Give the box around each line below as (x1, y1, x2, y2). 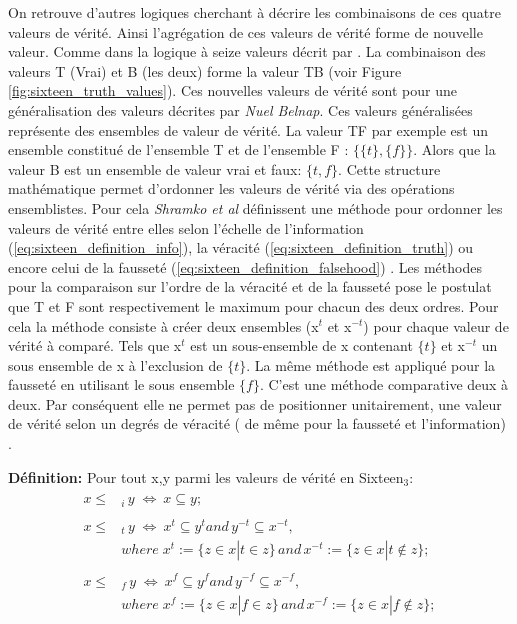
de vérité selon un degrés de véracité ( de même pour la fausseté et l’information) (8, 413, 506, 434)
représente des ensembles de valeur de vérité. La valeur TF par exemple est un (8, 119, 489, 140)
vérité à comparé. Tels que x (8, 335, 182, 356)
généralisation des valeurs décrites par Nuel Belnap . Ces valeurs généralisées (8, 99, 473, 120)
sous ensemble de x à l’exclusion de (8, 354, 223, 375)
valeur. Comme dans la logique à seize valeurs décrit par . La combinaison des (8, 41, 486, 62)
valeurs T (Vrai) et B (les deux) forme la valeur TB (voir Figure (8, 60, 402, 81)
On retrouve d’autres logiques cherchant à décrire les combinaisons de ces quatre (8, 2, 502, 22)
